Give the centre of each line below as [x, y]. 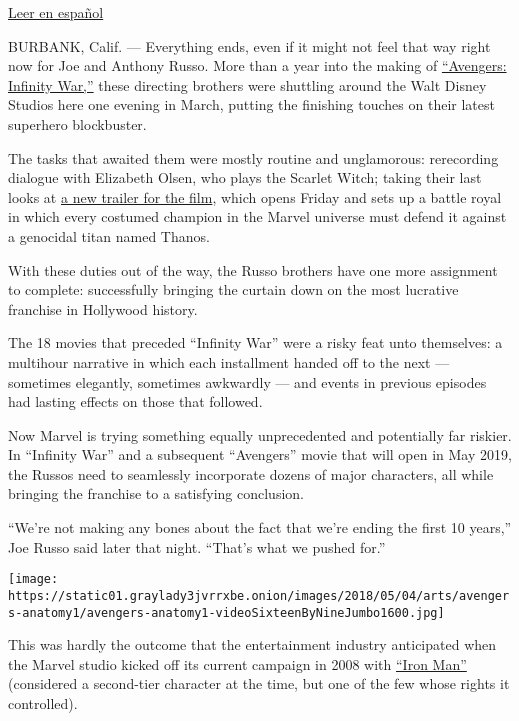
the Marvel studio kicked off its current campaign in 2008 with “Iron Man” [237, 663]
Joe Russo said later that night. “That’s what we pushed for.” [197, 546]
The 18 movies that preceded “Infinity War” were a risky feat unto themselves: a [255, 342]
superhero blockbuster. [77, 123]
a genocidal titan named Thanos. [109, 235]
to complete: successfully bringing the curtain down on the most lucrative [233, 289]
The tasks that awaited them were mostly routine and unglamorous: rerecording [253, 157]
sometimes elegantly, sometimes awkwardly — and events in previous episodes [247, 381]
